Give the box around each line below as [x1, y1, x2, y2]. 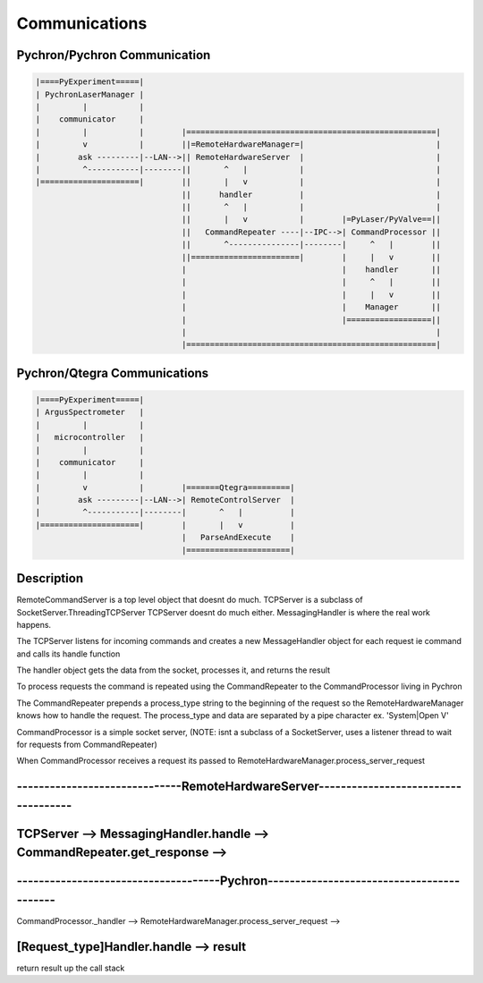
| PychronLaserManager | [35, 89, 145, 99]
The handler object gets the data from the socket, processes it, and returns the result [16, 665, 331, 675]
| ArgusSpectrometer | [35, 407, 145, 418]
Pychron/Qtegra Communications [16, 365, 209, 380]
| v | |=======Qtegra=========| [35, 482, 295, 492]
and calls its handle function [16, 648, 121, 659]
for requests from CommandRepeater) [16, 739, 158, 750]
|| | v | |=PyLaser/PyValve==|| [181, 215, 442, 225]
